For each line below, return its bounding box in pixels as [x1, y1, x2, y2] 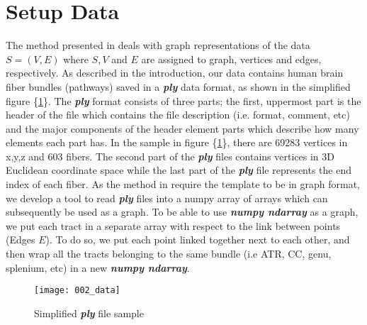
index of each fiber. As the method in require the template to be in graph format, [6, 177, 361, 192]
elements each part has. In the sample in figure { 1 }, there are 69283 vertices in [6, 135, 348, 150]
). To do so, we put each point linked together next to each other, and [45, 232, 350, 247]
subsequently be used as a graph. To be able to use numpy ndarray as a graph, [6, 204, 358, 219]
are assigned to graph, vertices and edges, [141, 51, 322, 66]
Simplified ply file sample [34, 305, 144, 320]
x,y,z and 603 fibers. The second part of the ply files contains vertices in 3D [6, 148, 334, 163]
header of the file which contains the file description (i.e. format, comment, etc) [6, 107, 350, 122]
